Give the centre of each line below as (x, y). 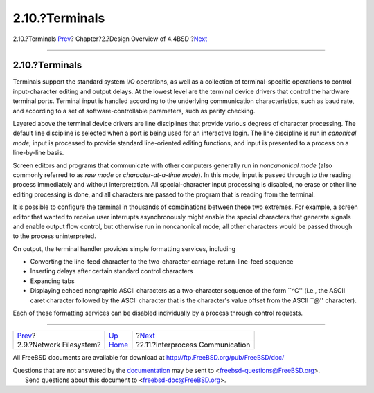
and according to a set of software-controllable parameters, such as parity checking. (134, 111)
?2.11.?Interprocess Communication (193, 345)
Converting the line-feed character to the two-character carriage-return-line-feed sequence (162, 262)
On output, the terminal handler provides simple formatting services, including (124, 248)
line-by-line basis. (38, 153)
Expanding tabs (53, 281)
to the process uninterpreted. (54, 236)
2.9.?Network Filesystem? (59, 345)
